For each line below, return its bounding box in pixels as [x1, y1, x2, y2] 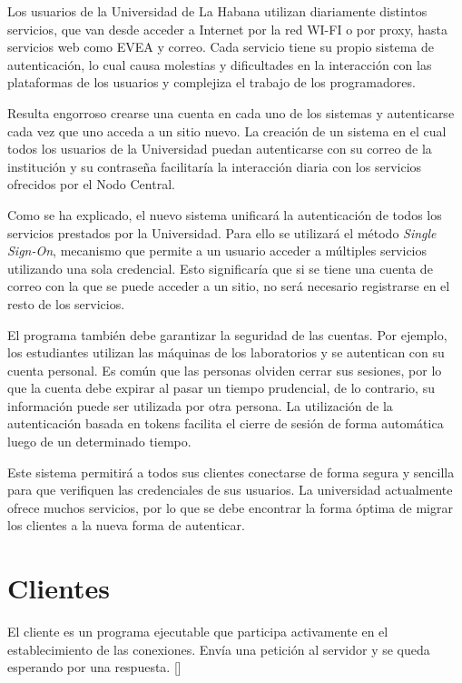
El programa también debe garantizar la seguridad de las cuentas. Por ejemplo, [7, 325, 447, 344]
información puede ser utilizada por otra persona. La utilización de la [7, 396, 393, 415]
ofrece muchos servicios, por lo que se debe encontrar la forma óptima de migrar [7, 497, 453, 517]
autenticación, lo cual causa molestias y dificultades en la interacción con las [7, 55, 432, 74]
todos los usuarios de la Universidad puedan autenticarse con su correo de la [7, 139, 432, 158]
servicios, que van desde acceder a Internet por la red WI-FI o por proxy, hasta [7, 19, 447, 38]
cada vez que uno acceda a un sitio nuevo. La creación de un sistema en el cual [7, 121, 447, 140]
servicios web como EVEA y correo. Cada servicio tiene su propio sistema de [7, 37, 434, 56]
